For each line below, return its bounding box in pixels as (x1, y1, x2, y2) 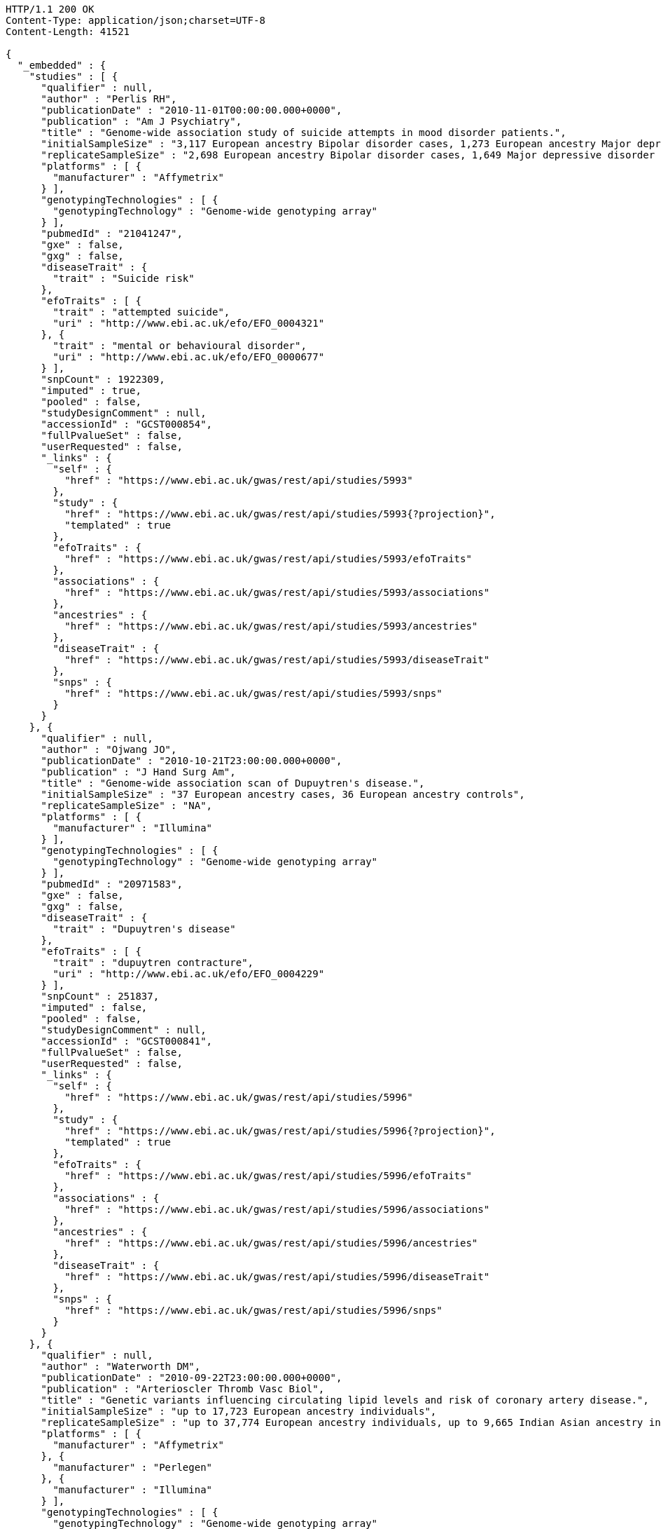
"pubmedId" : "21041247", (41, 228, 183, 239)
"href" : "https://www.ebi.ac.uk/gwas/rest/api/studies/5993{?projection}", (64, 508, 496, 519)
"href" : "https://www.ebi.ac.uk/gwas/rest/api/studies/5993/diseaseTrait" (64, 654, 490, 665)
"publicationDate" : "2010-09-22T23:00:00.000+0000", (41, 1372, 342, 1383)
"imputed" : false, (41, 1002, 148, 1013)
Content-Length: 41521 (6, 26, 130, 37)
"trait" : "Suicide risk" (53, 273, 195, 284)
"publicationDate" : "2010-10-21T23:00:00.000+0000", (41, 755, 342, 766)
